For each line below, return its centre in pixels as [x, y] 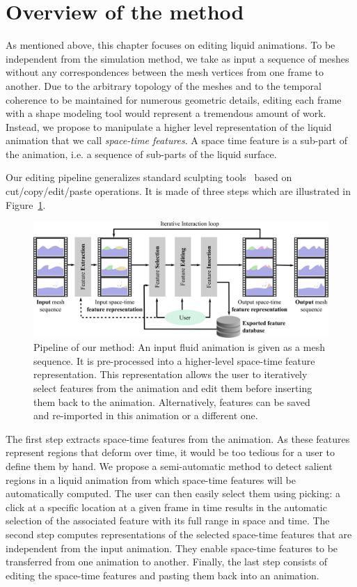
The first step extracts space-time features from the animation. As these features [178, 438]
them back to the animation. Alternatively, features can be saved [172, 401]
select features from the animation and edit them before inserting [173, 388]
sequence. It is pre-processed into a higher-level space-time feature [174, 360]
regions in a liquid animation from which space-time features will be [151, 479]
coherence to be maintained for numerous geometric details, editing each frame [174, 99]
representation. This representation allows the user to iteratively [170, 374]
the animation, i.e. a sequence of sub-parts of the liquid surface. [141, 154]
